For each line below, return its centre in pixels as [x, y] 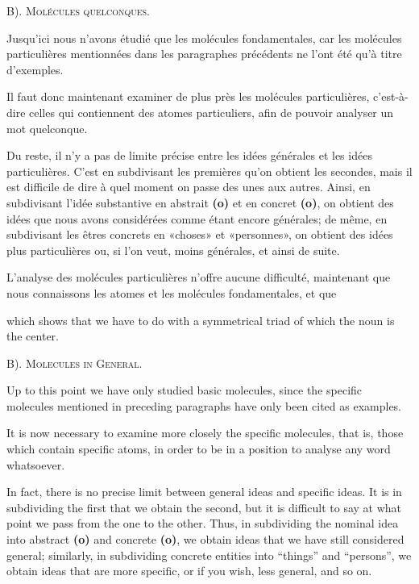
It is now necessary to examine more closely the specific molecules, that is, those [205, 433]
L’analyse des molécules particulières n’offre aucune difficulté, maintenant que [199, 277]
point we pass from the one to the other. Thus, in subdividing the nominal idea [203, 523]
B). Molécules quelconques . [78, 10]
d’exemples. [35, 69]
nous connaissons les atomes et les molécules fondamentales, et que [172, 292]
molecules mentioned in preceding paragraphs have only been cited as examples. [204, 405]
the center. [33, 336]
